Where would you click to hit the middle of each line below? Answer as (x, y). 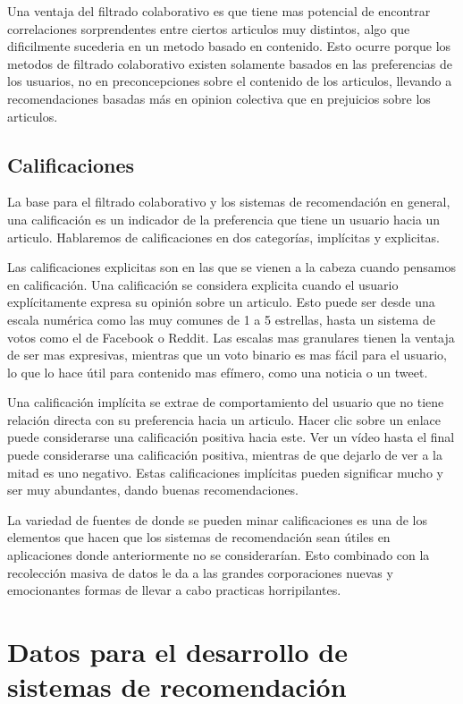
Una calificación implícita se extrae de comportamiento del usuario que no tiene (226, 402)
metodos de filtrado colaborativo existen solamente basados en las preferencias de (230, 63)
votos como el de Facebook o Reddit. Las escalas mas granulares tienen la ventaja (231, 337)
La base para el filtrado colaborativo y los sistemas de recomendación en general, (229, 202)
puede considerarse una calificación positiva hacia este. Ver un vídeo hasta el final (231, 437)
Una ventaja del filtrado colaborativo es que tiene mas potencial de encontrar (219, 11)
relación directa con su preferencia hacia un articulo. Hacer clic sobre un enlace (224, 419)
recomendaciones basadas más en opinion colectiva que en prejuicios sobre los (219, 98)
